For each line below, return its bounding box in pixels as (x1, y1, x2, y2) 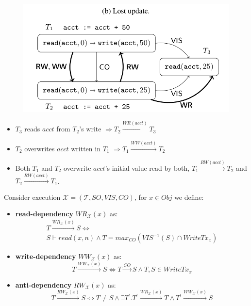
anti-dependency (15, 279, 72, 290)
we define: (174, 192, 204, 202)
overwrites (24, 143, 55, 153)
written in (71, 143, 100, 153)
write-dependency (15, 251, 76, 261)
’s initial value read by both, (105, 162, 190, 173)
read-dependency (15, 208, 73, 218)
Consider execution (4, 192, 61, 202)
